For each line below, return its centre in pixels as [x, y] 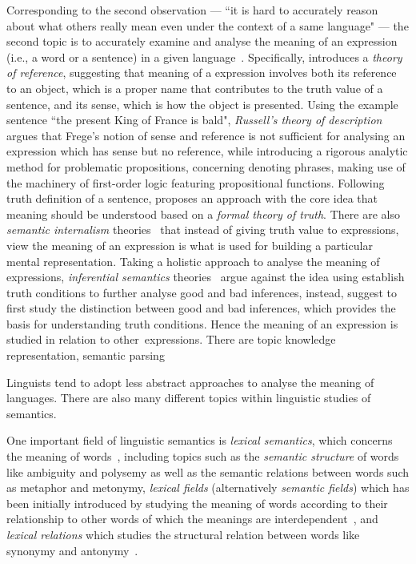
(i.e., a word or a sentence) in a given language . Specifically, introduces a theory [204, 56]
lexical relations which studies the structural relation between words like [183, 534]
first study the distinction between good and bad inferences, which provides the [201, 308]
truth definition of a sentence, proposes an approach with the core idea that [192, 198]
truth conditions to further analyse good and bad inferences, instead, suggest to [202, 292]
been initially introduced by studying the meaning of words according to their [197, 503]
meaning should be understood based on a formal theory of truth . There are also [203, 214]
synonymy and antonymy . [72, 550]
